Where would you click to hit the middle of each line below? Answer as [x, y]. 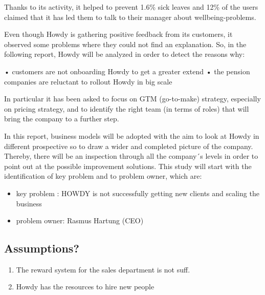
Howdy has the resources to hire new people [85, 287]
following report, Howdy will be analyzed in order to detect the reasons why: [125, 54]
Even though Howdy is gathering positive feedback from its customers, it [118, 34]
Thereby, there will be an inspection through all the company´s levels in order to [131, 156]
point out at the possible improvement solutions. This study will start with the [128, 166]
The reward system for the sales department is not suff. [103, 269]
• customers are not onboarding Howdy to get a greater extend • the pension [127, 71]
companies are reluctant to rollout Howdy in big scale [88, 81]
